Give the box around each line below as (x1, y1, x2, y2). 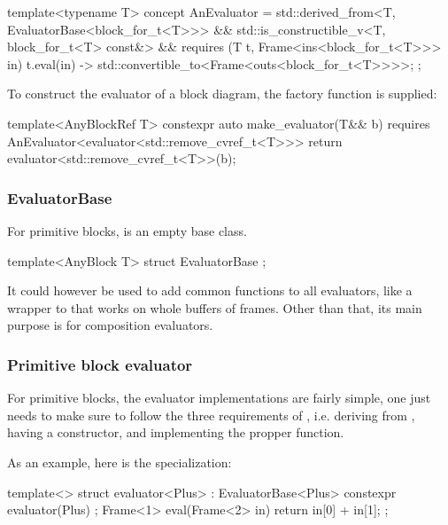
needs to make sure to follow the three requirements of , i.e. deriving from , (7, 405, 415, 424)
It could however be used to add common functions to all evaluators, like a (7, 281, 413, 300)
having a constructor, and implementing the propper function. (7, 423, 344, 442)
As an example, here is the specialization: (7, 452, 232, 471)
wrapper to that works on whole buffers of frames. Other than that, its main (7, 298, 422, 317)
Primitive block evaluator (7, 353, 193, 375)
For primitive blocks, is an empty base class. (7, 221, 247, 239)
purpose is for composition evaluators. (7, 316, 213, 334)
